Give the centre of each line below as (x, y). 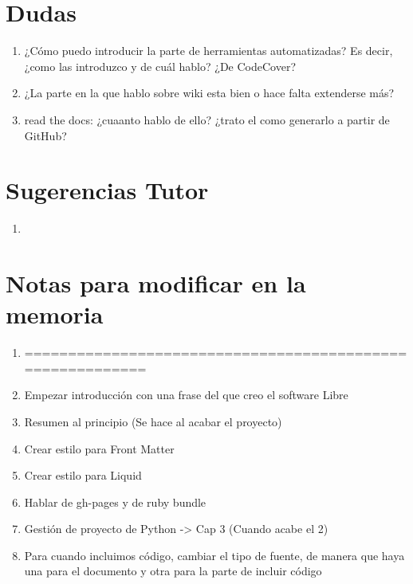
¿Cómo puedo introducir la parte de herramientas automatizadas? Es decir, (208, 51)
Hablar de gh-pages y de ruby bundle (115, 502)
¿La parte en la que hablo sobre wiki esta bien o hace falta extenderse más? (209, 93)
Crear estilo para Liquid (83, 475)
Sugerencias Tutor (107, 190)
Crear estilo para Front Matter (99, 448)
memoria (55, 314)
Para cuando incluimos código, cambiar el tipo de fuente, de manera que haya (214, 555)
